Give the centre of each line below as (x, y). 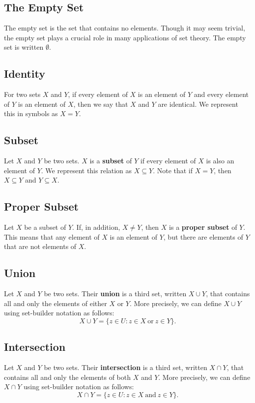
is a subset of (111, 161)
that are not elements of (40, 246)
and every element (221, 94)
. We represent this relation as (86, 170)
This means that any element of (52, 236)
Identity (25, 74)
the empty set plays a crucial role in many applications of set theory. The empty (125, 37)
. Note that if (173, 170)
